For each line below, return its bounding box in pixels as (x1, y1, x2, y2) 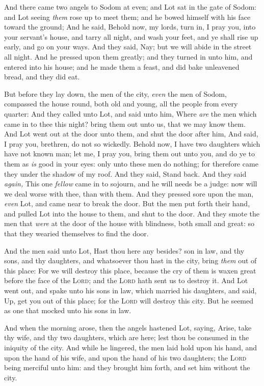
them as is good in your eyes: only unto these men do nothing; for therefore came (4, 158, 258, 169)
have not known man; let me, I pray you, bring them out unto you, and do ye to (4, 148, 255, 159)
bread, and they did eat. (4, 71, 80, 82)
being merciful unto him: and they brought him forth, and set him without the (4, 362, 250, 373)
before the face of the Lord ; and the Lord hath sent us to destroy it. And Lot (4, 275, 248, 286)
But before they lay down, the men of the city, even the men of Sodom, (4, 88, 227, 99)
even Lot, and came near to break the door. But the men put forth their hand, (4, 198, 250, 209)
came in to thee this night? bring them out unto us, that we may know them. (4, 118, 246, 129)
